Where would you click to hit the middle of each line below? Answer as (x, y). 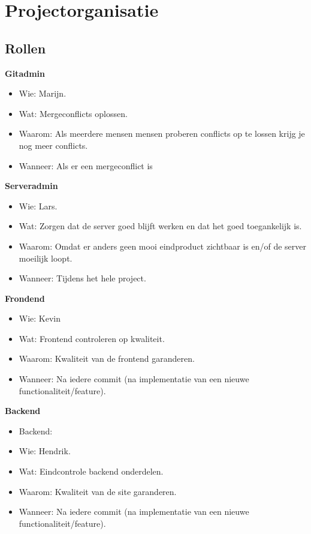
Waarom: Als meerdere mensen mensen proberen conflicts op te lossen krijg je (162, 133)
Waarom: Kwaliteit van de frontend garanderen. (107, 358)
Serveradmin (31, 186)
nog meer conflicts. (53, 145)
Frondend (25, 298)
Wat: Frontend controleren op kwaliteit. (92, 338)
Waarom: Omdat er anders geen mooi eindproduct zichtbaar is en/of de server (163, 246)
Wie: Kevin (40, 318)
